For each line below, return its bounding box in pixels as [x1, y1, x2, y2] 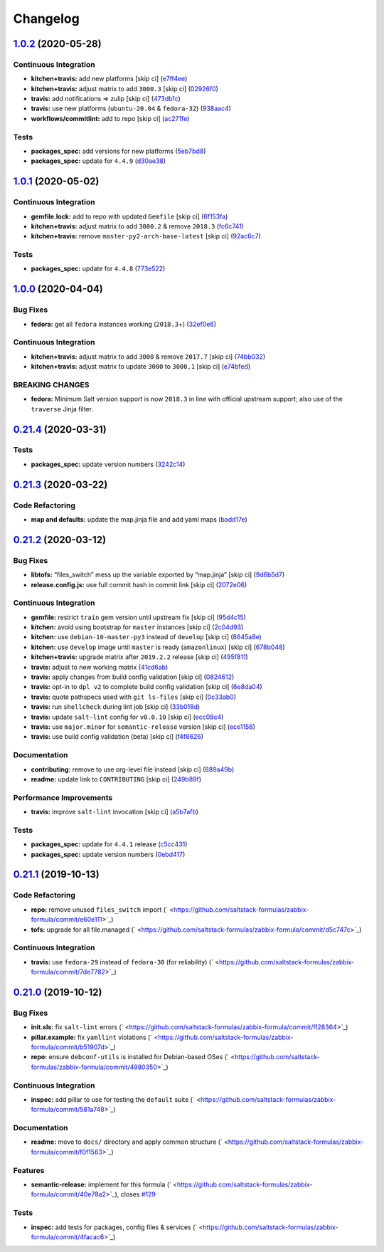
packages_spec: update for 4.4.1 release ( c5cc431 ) [31, 840, 188, 848]
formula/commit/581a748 [31, 1105, 105, 1114]
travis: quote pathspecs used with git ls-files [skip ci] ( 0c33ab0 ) [31, 693, 237, 701]
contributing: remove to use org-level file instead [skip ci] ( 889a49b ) [31, 765, 235, 774]
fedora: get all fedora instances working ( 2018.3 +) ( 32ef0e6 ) [31, 320, 217, 328]
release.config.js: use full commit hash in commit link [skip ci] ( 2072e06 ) [31, 580, 247, 589]
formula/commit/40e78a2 [31, 1190, 107, 1199]
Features [13, 1165, 45, 1175]
